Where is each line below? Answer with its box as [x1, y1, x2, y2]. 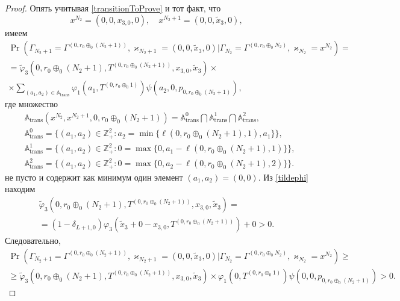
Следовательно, [5, 234, 61, 247]
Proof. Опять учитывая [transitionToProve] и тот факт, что [5, 2, 221, 14]
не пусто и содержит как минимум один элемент [5, 170, 183, 183]
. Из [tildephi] [258, 170, 308, 183]
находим [5, 182, 36, 195]
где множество [5, 98, 58, 110]
